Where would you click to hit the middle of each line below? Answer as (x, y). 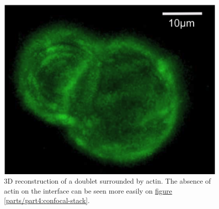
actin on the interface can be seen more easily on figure (88, 190)
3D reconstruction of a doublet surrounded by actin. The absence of (108, 181)
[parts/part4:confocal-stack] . (47, 200)
